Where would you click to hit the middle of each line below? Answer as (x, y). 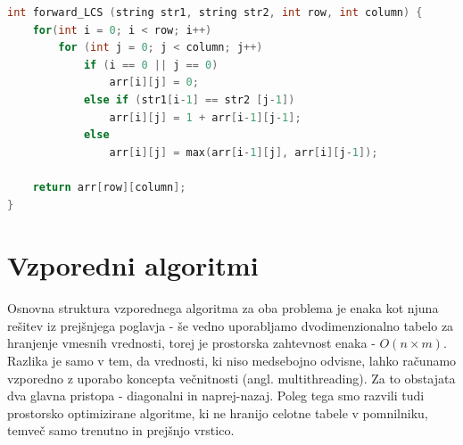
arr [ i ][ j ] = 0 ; (154, 82)
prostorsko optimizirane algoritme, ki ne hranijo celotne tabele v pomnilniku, (218, 412)
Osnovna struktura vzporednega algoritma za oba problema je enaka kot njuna (223, 308)
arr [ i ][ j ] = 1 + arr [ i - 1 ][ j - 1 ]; (205, 117)
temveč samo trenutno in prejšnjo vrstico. (121, 430)
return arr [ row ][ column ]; (109, 187)
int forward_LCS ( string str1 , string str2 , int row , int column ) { (215, 12)
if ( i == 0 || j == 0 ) (151, 65)
